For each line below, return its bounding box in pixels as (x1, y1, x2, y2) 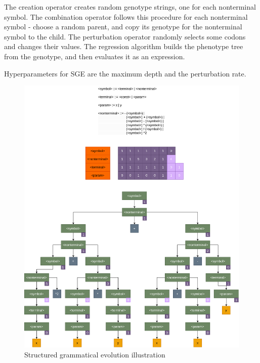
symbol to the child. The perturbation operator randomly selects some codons (4, 31, 246, 42)
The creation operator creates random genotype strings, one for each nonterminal (4, 2, 256, 12)
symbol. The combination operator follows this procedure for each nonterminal (4, 11, 248, 22)
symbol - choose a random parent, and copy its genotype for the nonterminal (4, 21, 242, 32)
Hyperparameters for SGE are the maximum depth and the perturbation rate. (4, 68, 246, 78)
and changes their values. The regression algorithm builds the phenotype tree (4, 41, 243, 52)
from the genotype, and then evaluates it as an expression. (4, 51, 185, 61)
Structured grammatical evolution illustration (24, 349, 165, 359)
